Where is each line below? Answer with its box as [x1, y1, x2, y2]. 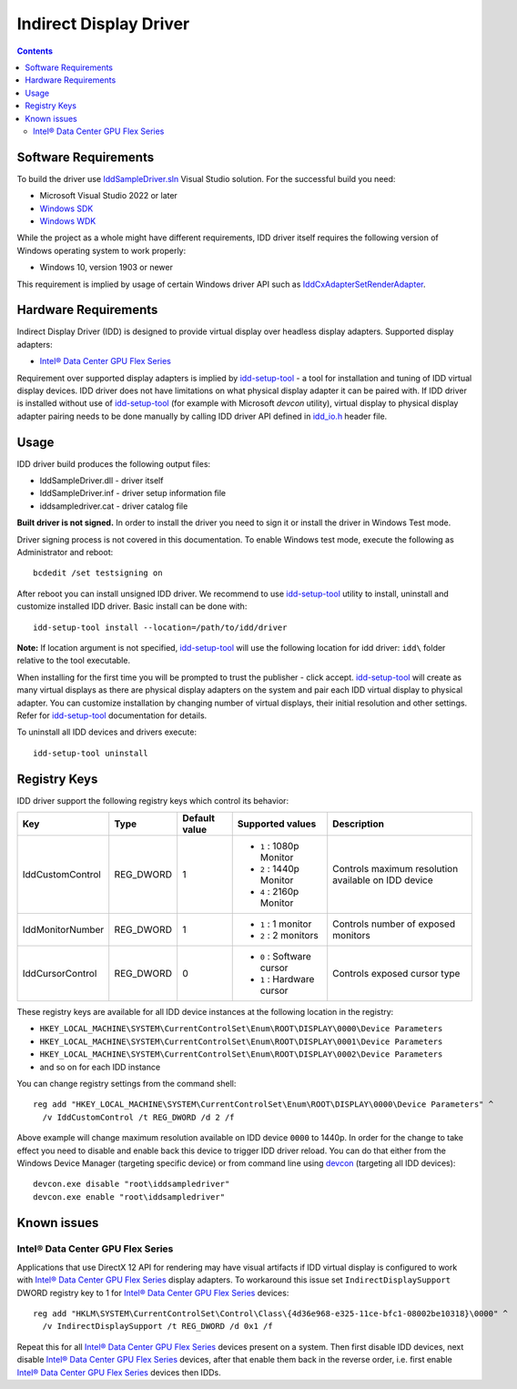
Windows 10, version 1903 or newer [39, 262, 173, 273]
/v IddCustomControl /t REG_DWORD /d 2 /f [42, 1111, 236, 1122]
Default [182, 812, 216, 825]
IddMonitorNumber [22, 924, 105, 937]
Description [332, 817, 384, 830]
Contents [16, 46, 54, 56]
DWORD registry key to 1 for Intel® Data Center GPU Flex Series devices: [16, 1287, 289, 1298]
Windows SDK [39, 203, 94, 214]
